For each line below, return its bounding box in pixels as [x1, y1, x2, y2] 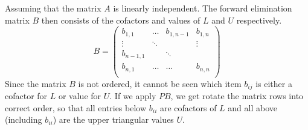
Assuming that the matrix [5, 2, 101, 14]
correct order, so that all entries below [5, 101, 147, 114]
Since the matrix [5, 77, 66, 89]
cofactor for [5, 89, 48, 102]
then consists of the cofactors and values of [41, 13, 201, 26]
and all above [228, 101, 277, 114]
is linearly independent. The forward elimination [113, 2, 292, 14]
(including [5, 113, 42, 126]
